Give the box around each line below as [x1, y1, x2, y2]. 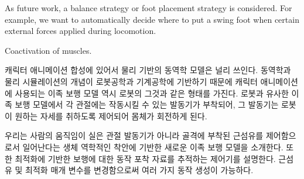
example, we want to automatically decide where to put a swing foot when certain [5, 13, 299, 25]
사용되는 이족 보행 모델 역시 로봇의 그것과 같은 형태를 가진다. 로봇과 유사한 [15, 87, 289, 99]
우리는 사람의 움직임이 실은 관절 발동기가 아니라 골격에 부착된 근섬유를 [5, 129, 264, 142]
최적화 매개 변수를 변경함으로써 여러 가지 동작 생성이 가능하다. [25, 164, 254, 176]
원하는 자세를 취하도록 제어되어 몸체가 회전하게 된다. [15, 109, 207, 122]
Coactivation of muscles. [5, 44, 92, 56]
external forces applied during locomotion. [5, 25, 156, 37]
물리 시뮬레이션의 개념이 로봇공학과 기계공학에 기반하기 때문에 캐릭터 [5, 75, 258, 87]
